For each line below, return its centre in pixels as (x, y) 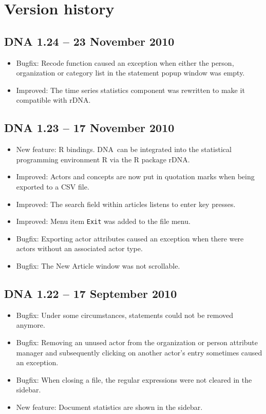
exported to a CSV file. (53, 186)
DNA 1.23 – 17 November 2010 (89, 128)
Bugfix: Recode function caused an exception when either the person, (125, 62)
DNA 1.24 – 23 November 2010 (89, 41)
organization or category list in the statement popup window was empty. (130, 73)
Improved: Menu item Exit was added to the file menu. (103, 221)
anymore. (31, 325)
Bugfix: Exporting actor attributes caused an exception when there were (130, 238)
